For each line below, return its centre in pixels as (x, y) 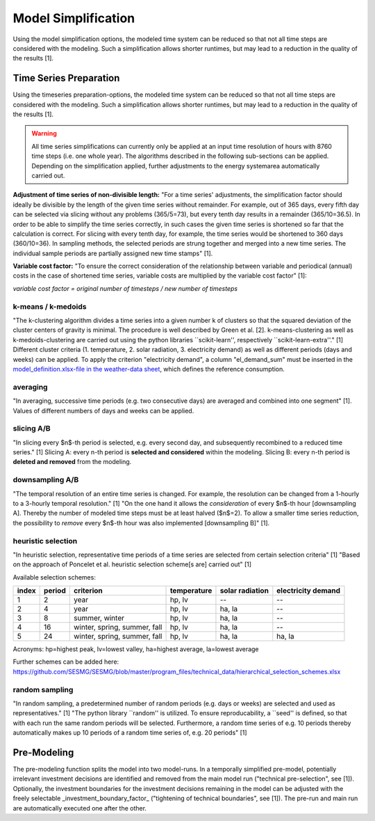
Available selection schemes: (55, 577)
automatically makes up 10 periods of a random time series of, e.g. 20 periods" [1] (130, 733)
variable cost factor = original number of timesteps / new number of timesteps (125, 288)
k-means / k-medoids (50, 306)
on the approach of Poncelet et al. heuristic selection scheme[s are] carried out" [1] (132, 564)
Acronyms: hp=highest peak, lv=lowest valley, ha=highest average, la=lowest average (136, 649)
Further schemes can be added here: (66, 662)
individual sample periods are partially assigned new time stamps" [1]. (113, 253)
